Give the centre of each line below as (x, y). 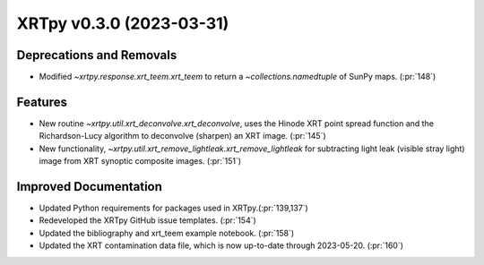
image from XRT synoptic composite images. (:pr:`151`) (140, 161)
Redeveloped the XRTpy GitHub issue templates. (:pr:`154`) (148, 220)
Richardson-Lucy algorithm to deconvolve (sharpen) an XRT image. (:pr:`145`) (182, 136)
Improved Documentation (90, 187)
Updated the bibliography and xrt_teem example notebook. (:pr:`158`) (167, 233)
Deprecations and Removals (97, 55)
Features (42, 102)
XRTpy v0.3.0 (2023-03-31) (123, 23)
